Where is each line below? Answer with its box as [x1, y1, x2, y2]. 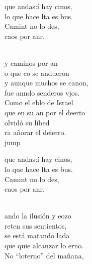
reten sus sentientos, [5, 220, 67, 231]
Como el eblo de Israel [5, 97, 73, 108]
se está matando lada [5, 230, 70, 241]
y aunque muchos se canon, [5, 77, 88, 88]
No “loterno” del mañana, [5, 250, 84, 260]
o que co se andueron [5, 67, 69, 78]
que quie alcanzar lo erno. [5, 240, 84, 251]
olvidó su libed [5, 117, 50, 127]
